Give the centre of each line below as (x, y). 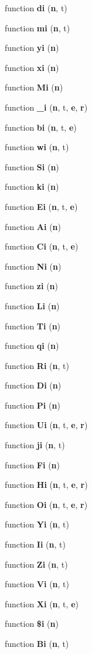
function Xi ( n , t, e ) (42, 603)
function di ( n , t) (36, 8)
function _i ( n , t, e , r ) (46, 107)
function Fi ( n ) (32, 464)
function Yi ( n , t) (37, 524)
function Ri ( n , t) (37, 365)
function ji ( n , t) (35, 445)
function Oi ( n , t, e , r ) (46, 504)
